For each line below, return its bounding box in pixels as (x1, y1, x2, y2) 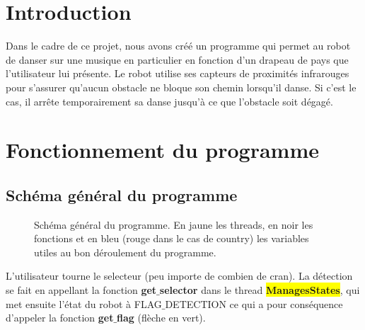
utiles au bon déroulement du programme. (34, 244, 216, 259)
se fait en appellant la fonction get (6, 283, 157, 297)
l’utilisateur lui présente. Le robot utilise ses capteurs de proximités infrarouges (6, 66, 349, 81)
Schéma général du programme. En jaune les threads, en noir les (34, 217, 313, 232)
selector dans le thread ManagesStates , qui (159, 283, 360, 297)
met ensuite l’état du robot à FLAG (6, 296, 162, 311)
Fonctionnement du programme (6, 135, 319, 164)
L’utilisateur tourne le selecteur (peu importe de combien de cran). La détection (6, 268, 353, 283)
